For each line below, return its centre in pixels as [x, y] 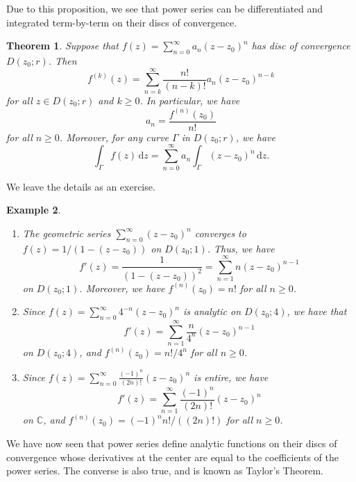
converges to [220, 233]
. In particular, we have [190, 100]
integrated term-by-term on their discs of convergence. [122, 22]
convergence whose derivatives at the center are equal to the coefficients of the [173, 457]
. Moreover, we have [122, 288]
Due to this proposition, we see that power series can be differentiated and [165, 8]
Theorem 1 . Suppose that [62, 46]
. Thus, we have [241, 248]
